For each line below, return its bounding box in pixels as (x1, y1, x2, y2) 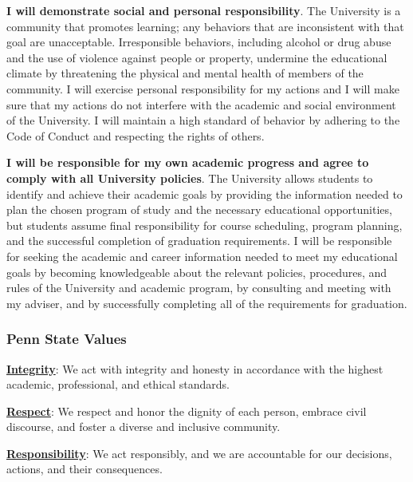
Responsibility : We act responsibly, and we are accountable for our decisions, (6, 444, 392, 461)
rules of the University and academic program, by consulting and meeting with (6, 279, 391, 296)
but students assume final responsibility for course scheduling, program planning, (6, 216, 403, 233)
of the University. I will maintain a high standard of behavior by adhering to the (6, 112, 400, 128)
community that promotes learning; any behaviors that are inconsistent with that (6, 18, 404, 34)
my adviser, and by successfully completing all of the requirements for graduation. (6, 294, 407, 311)
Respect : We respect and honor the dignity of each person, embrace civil (6, 402, 367, 419)
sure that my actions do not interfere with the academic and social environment (6, 96, 396, 113)
